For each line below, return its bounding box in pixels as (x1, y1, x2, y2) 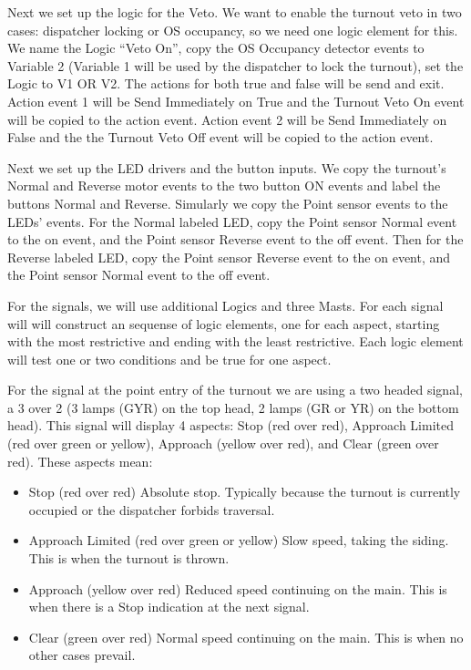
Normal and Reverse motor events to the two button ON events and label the (7, 176, 441, 195)
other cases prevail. (28, 645, 136, 665)
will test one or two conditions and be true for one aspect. (7, 349, 332, 368)
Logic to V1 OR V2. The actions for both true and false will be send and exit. (7, 74, 445, 93)
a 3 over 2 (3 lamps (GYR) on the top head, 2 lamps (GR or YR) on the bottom (7, 397, 459, 417)
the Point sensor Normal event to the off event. (7, 265, 271, 284)
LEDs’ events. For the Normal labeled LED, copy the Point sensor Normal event (7, 211, 457, 231)
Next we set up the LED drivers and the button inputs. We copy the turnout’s (7, 158, 446, 177)
